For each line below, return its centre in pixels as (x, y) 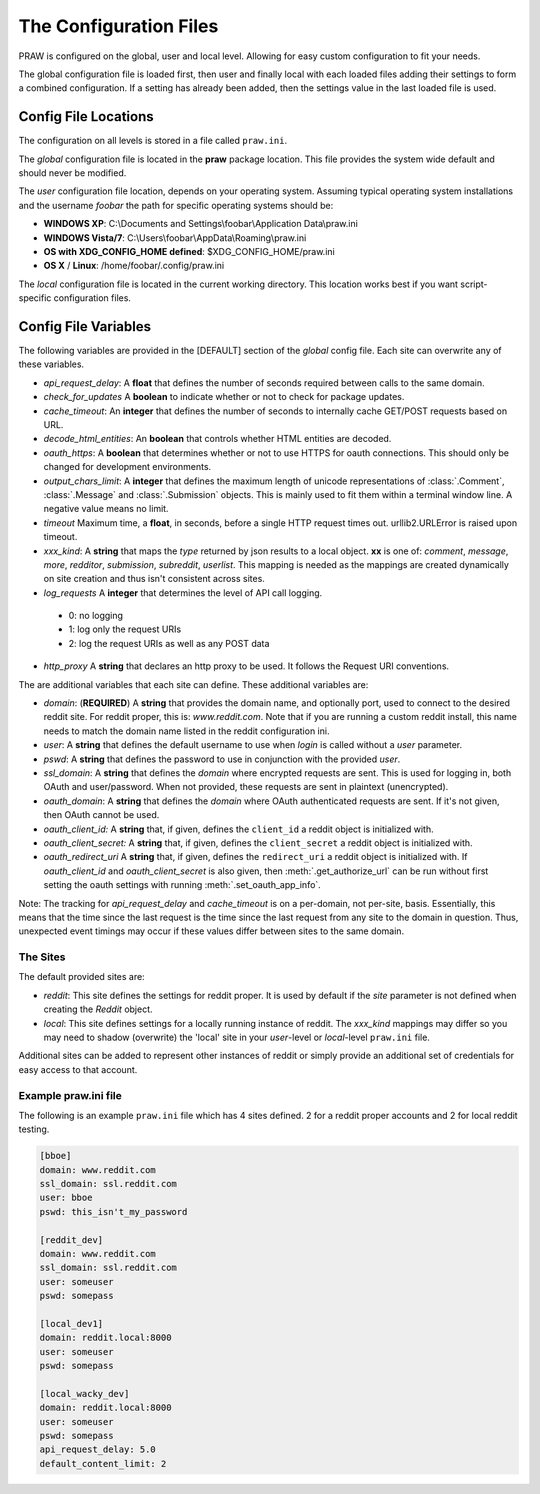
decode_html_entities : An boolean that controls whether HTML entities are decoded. (217, 439)
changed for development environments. (127, 467)
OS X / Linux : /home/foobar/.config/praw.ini (134, 266)
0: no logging (96, 616)
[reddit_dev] (71, 1239)
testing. (34, 1129)
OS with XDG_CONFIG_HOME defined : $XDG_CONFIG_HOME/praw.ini (189, 251)
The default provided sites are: (81, 977)
